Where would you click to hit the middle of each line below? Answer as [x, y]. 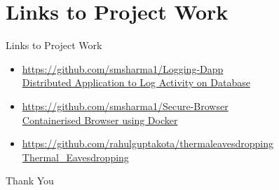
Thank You [30, 181]
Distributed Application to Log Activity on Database [136, 82]
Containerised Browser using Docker [100, 120]
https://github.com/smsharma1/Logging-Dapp [123, 68]
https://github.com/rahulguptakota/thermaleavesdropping [148, 143]
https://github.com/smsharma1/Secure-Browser [125, 106]
